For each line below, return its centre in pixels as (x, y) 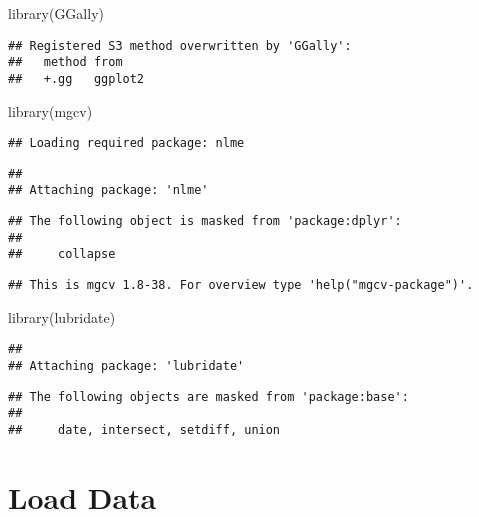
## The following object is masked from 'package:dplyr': (205, 221)
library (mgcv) (50, 110)
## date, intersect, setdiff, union (144, 429)
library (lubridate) (62, 316)
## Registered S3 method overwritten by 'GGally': (180, 45)
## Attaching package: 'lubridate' (126, 366)
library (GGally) (56, 13)
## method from (65, 62)
